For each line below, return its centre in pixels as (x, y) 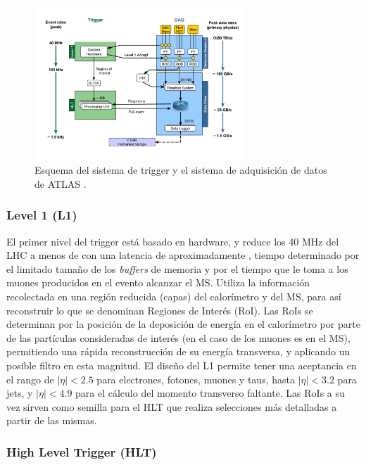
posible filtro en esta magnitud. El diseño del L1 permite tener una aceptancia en (182, 365)
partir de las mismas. (52, 420)
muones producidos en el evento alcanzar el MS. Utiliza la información (158, 282)
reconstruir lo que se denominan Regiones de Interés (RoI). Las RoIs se (160, 310)
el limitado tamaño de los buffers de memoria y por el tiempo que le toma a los (177, 268)
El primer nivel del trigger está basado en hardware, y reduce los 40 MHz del (173, 241)
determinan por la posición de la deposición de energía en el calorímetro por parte (183, 324)
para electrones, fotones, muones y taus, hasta (196, 379)
